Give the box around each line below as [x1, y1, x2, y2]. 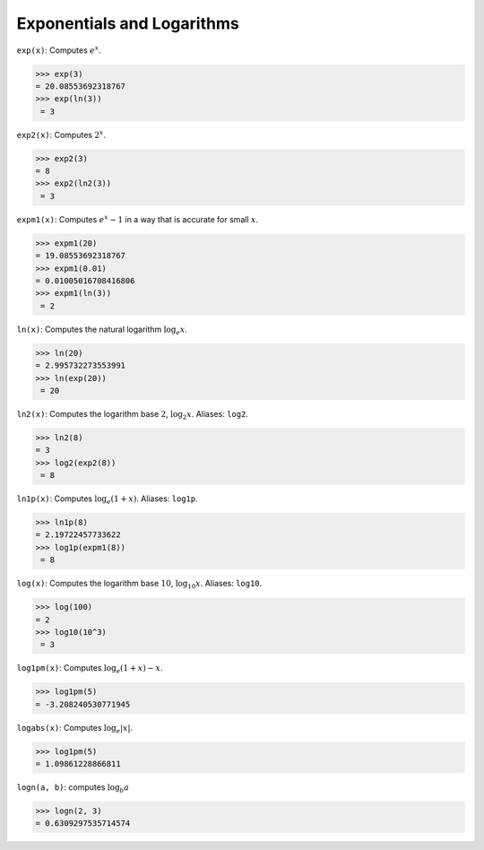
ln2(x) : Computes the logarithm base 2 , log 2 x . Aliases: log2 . [16, 408, 248, 421]
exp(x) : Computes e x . [16, 43, 102, 56]
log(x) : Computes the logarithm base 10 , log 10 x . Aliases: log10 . [16, 578, 263, 591]
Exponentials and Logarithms [16, 13, 239, 33]
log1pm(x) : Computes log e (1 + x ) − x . [16, 663, 163, 676]
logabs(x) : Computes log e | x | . [16, 722, 134, 735]
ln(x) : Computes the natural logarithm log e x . [16, 324, 188, 336]
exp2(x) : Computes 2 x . [16, 128, 107, 140]
